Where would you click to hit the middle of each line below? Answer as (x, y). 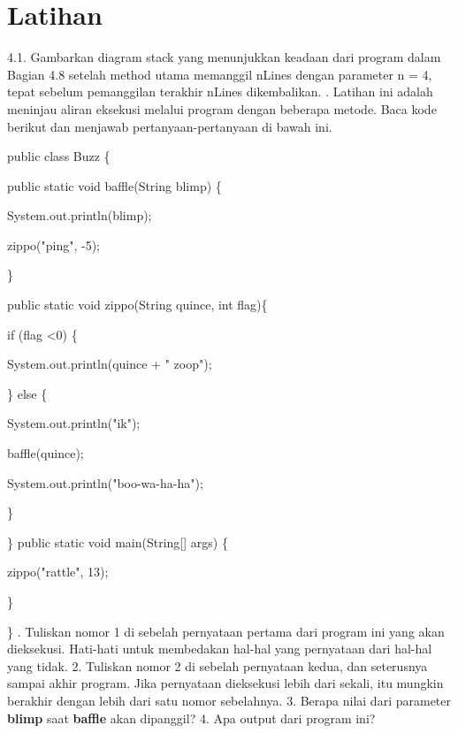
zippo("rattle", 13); (58, 572)
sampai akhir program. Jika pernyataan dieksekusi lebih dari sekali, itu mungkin (225, 683)
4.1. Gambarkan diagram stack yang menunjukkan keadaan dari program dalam (224, 57)
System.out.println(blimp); (80, 215)
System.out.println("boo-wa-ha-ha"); (105, 482)
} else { (27, 393)
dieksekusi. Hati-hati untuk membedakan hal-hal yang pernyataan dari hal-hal (220, 649)
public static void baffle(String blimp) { (114, 185)
